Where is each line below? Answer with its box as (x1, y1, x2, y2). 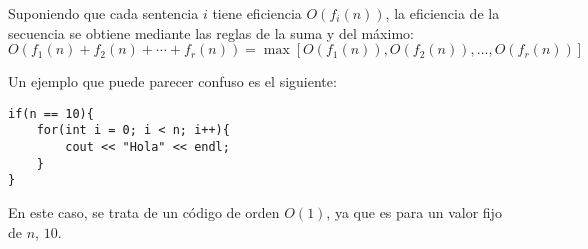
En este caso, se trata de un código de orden (8, 202, 280, 223)
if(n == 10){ (8, 106, 94, 121)
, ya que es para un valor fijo (326, 202, 502, 223)
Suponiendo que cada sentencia (8, 3, 199, 23)
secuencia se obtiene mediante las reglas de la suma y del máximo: (8, 22, 414, 43)
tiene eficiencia (212, 3, 302, 23)
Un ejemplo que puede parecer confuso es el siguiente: (8, 71, 337, 92)
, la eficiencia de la (385, 3, 500, 23)
